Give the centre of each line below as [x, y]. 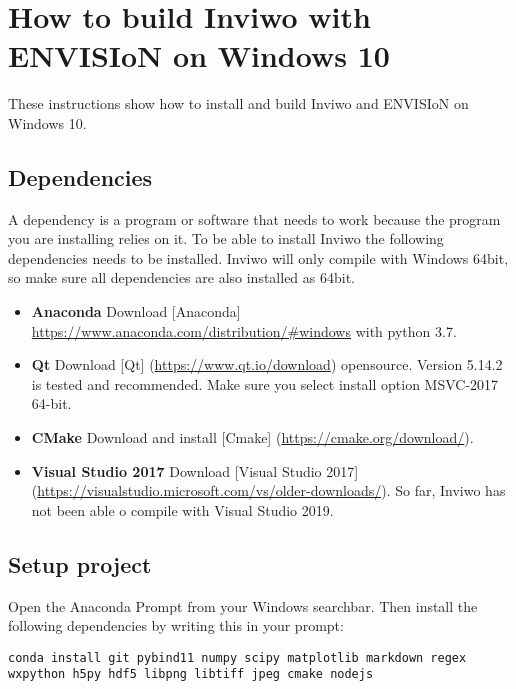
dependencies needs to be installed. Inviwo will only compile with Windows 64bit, [258, 257]
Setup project [80, 563]
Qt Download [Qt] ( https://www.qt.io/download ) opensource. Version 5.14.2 [267, 364]
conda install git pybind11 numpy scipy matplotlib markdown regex [237, 657]
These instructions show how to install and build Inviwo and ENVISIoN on [238, 103]
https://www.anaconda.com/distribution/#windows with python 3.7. [244, 330]
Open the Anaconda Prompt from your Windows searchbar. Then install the [243, 605]
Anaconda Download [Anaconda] [136, 311]
